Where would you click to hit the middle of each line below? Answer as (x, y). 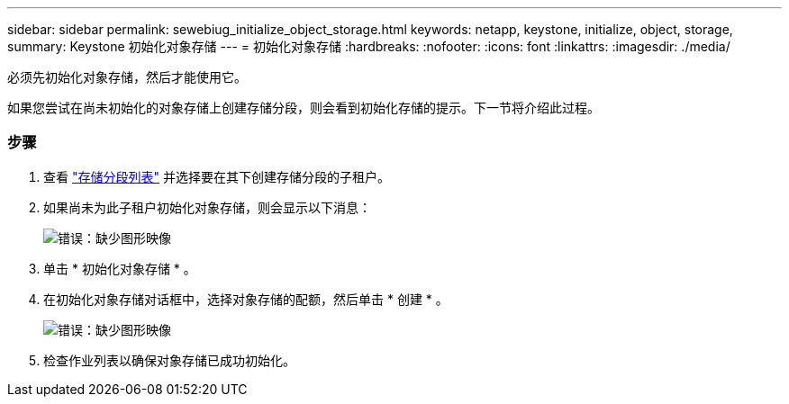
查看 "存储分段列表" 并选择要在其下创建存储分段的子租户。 (217, 176)
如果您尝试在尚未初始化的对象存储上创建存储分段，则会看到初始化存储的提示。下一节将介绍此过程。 (304, 108)
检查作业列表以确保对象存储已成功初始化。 (169, 360)
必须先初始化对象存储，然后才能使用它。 (127, 77)
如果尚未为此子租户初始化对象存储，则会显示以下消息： (207, 207)
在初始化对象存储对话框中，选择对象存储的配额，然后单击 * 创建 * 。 (246, 299)
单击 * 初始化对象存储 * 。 (120, 268)
